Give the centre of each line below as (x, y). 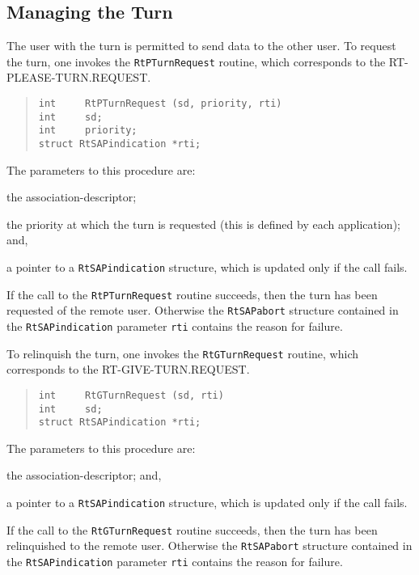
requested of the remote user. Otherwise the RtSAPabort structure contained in (203, 310)
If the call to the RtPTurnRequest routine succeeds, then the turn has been (192, 294)
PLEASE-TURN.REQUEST (77, 77)
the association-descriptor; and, (84, 475)
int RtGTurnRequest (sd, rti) (131, 395)
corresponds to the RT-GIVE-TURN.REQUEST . (128, 369)
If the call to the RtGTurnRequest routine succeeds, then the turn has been (192, 529)
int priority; (88, 131)
